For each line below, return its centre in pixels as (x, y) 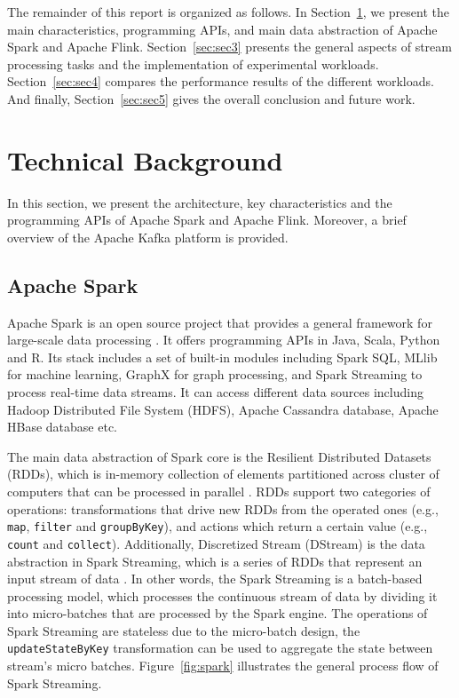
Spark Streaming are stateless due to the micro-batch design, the (184, 630)
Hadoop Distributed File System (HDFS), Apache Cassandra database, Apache (223, 409)
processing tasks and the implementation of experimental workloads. (193, 63)
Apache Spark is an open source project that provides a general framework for (220, 322)
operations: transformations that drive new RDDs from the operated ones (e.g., (223, 508)
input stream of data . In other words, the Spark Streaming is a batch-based (215, 579)
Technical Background (145, 159)
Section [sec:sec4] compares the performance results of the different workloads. (221, 81)
